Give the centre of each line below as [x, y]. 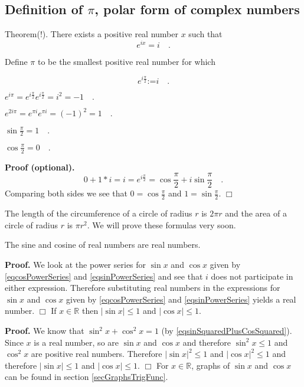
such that [205, 34]
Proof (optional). [40, 167]
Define [16, 61]
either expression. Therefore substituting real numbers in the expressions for [143, 288]
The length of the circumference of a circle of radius [99, 213]
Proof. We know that [45, 331]
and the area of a [256, 213]
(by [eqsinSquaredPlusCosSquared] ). [227, 331]
